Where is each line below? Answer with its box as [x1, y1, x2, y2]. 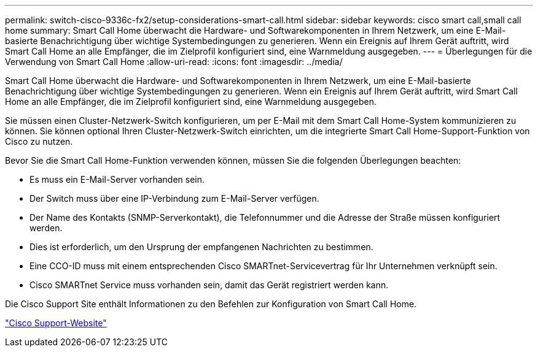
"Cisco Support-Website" [5, 318, 107, 328]
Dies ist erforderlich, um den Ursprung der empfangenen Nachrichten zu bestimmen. [29, 242, 373, 252]
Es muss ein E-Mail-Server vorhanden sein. [29, 174, 205, 185]
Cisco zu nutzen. [5, 136, 73, 147]
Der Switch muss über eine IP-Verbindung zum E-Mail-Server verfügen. [29, 193, 319, 204]
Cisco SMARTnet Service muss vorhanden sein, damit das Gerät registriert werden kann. [29, 280, 389, 290]
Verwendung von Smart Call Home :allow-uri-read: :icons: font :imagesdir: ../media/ [5, 56, 343, 67]
